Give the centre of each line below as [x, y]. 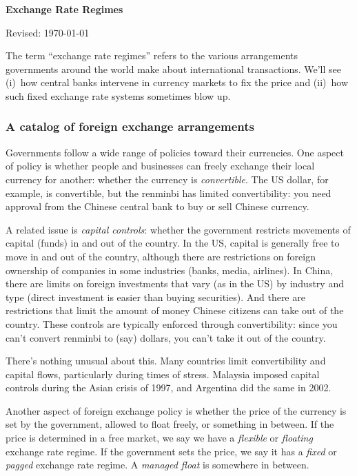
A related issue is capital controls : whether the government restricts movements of [178, 229]
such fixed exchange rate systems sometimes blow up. [118, 95]
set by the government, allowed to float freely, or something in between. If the [170, 424]
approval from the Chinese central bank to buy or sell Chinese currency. [157, 206]
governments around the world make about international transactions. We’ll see [174, 69]
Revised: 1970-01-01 [48, 32]
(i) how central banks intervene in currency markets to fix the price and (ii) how [177, 82]
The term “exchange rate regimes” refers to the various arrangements [152, 55]
